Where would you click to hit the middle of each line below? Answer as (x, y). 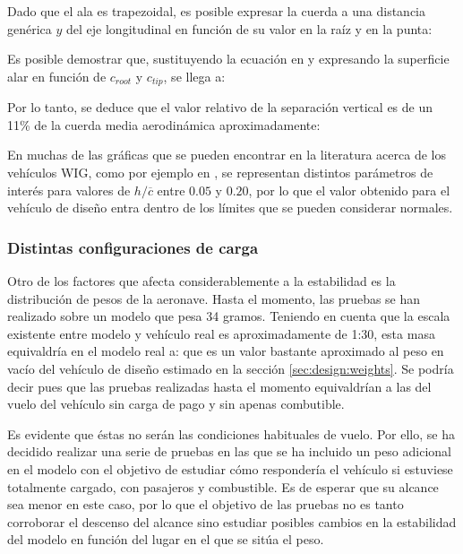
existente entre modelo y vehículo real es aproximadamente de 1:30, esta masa (221, 333)
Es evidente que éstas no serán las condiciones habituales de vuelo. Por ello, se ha (231, 433)
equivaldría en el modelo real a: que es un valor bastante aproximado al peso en (226, 351)
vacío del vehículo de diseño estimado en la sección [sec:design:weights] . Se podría (231, 368)
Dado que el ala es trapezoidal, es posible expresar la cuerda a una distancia (216, 11)
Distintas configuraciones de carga (133, 247)
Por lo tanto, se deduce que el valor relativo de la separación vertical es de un (220, 107)
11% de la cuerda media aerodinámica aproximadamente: (164, 124)
